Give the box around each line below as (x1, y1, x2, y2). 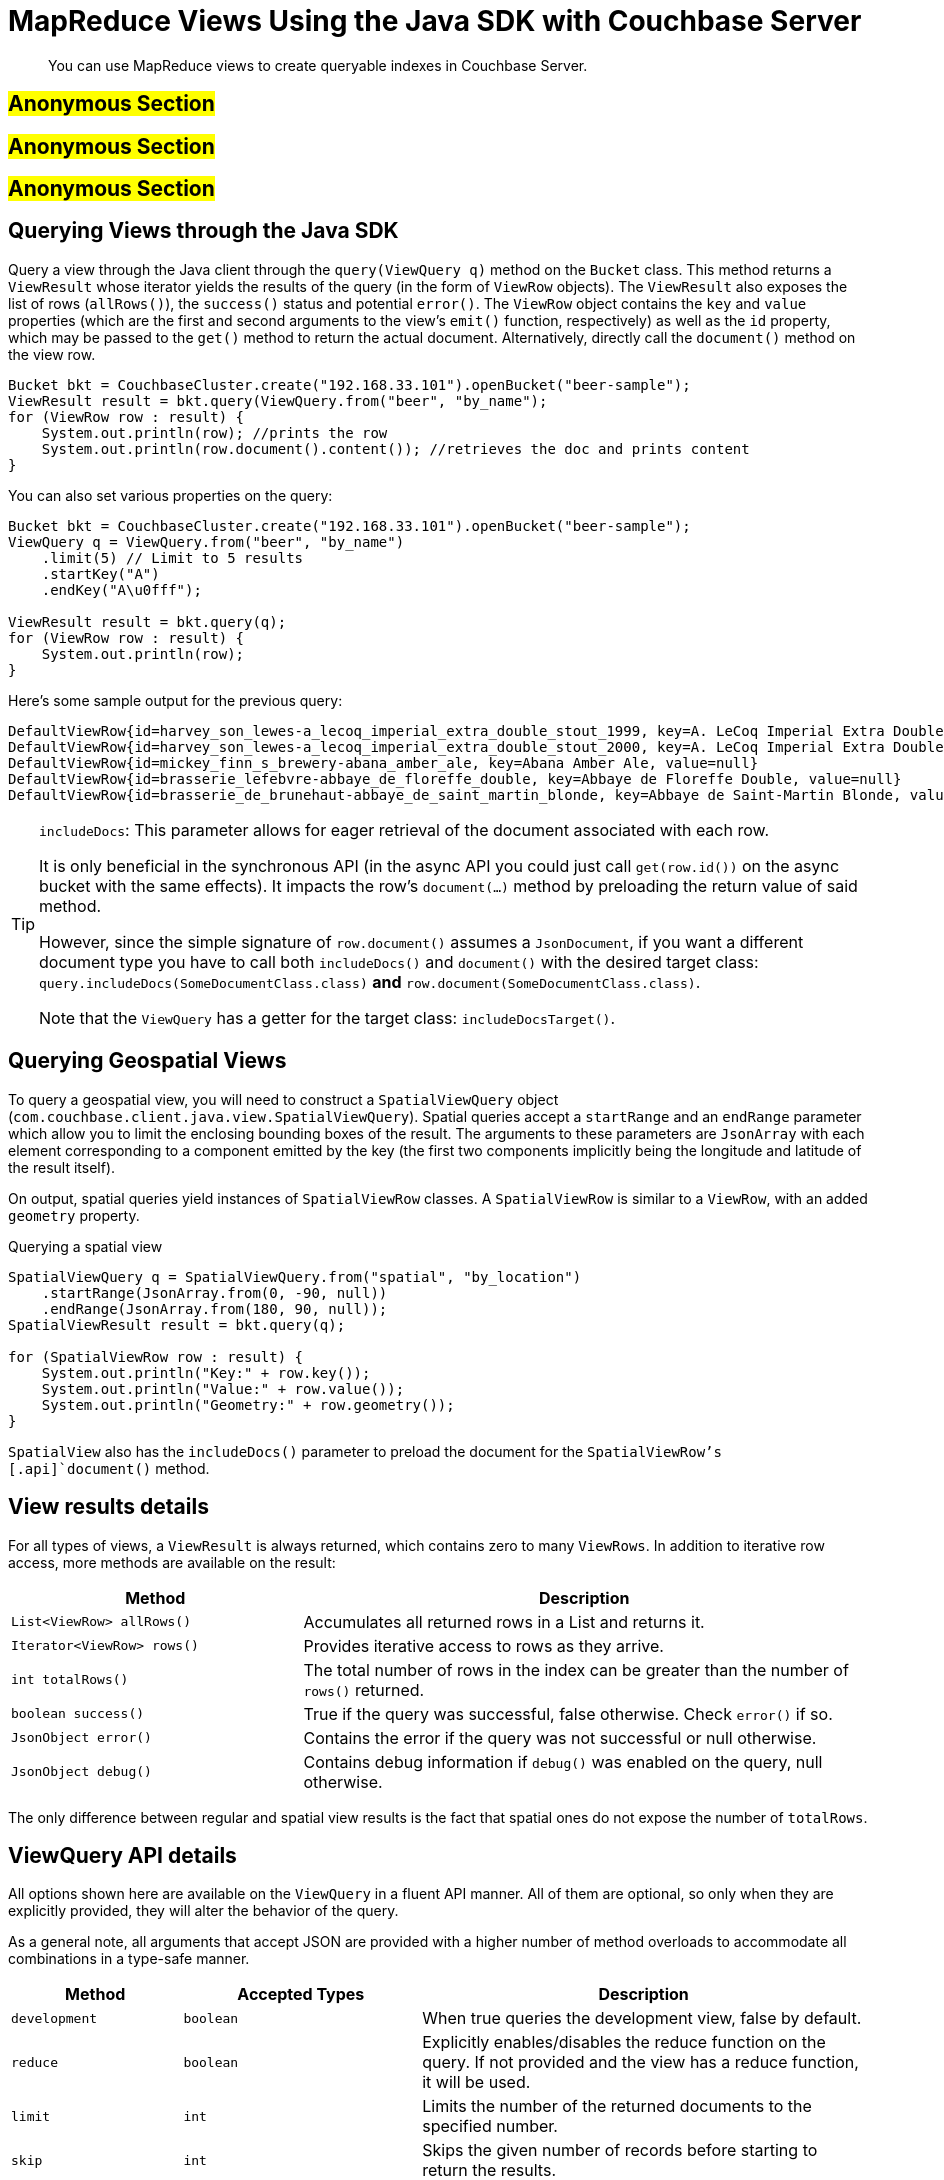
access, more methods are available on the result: (8, 1553, 336, 1571)
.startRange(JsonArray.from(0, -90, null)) (41, 1284, 388, 1301)
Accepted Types (237, 1984, 365, 2005)
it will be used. (422, 2072, 531, 2093)
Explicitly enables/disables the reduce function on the (422, 2032, 826, 2053)
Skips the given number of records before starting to (422, 2140, 818, 2161)
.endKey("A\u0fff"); (41, 581, 202, 598)
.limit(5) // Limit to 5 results (41, 549, 304, 566)
